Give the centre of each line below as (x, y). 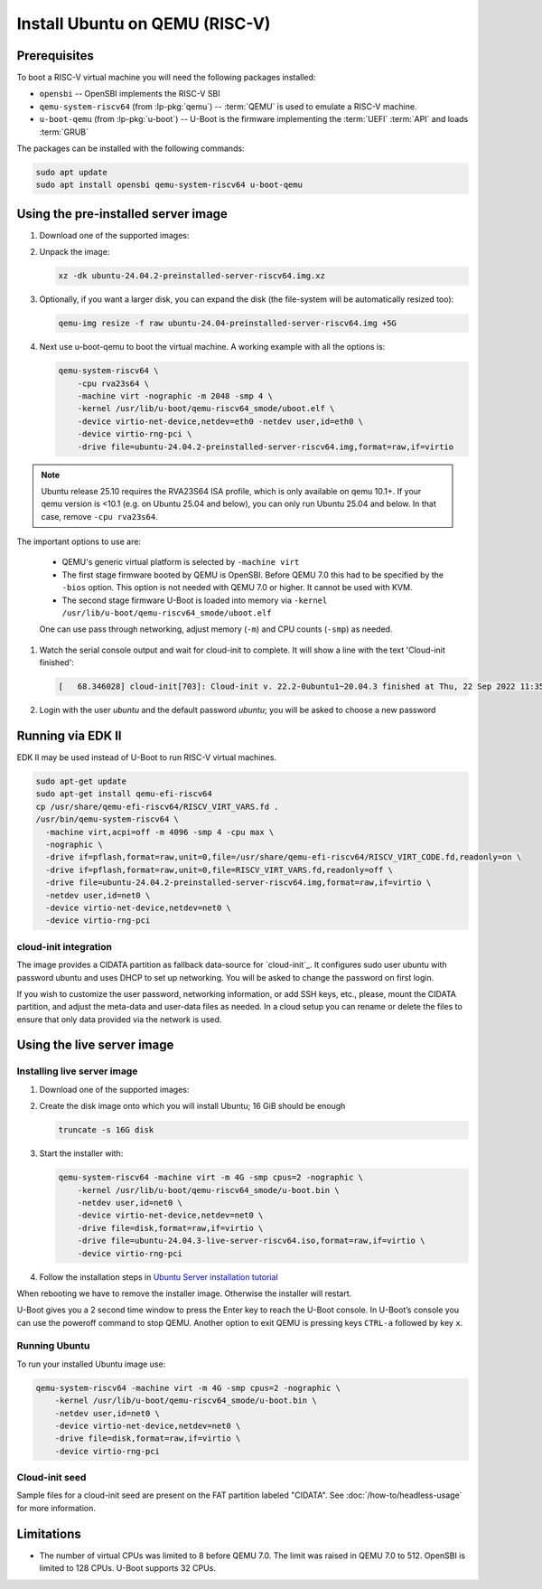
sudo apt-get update (81, 781)
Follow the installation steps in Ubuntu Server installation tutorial (159, 1277)
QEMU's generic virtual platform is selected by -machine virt (181, 562)
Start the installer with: (81, 1153)
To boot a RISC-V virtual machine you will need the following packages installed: (166, 78)
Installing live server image (77, 1071)
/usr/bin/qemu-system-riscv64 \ (107, 819)
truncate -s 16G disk (106, 1130)
